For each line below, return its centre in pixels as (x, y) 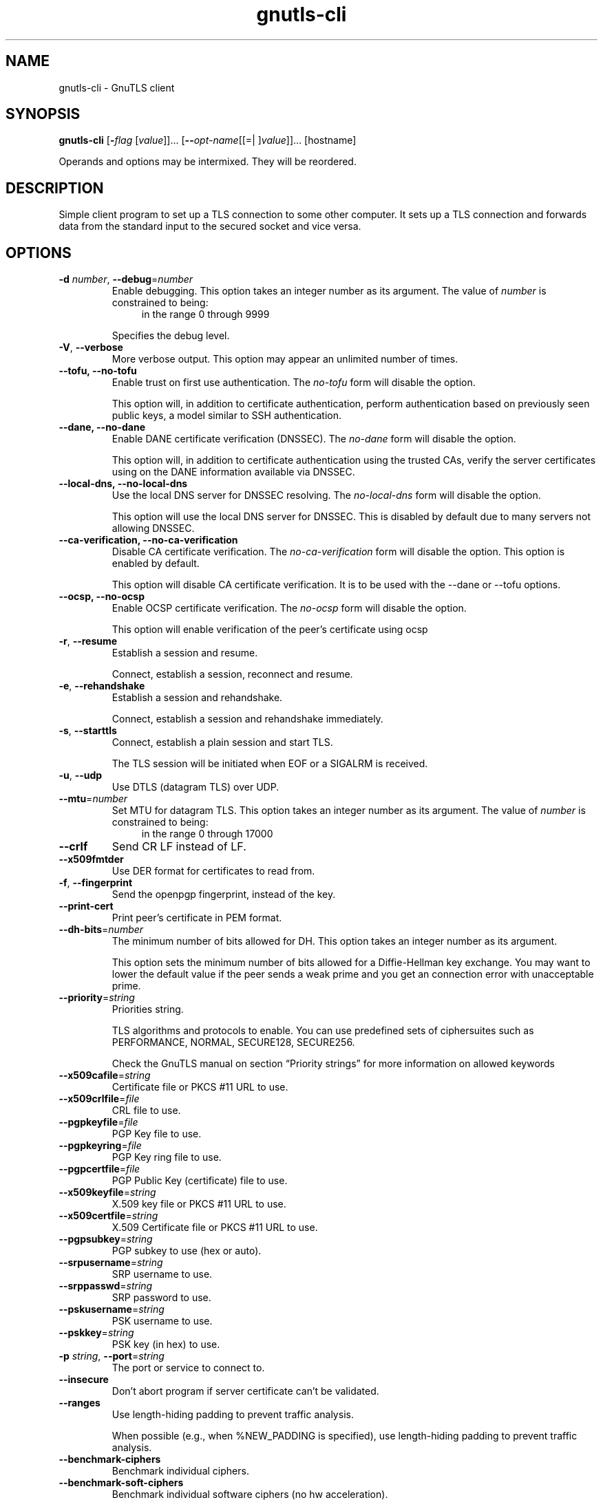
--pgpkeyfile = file (98, 1122)
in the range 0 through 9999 (205, 314)
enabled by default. (156, 564)
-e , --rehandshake (102, 686)
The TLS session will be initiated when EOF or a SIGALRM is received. (270, 764)
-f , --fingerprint (96, 883)
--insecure (84, 1380)
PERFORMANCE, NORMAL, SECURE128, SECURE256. (233, 1042)
